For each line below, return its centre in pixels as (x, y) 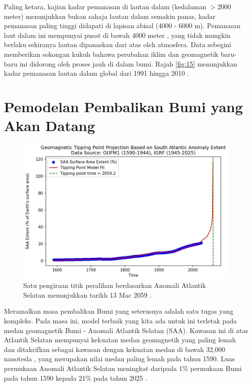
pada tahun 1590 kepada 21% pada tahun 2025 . (76, 378)
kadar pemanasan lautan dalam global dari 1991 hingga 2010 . (97, 73)
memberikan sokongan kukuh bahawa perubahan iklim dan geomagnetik (111, 54)
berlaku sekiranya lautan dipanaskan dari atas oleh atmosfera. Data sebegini (118, 44)
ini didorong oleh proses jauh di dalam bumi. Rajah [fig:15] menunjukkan (128, 63)
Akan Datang (50, 126)
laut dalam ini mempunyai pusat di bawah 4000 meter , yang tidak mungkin (117, 35)
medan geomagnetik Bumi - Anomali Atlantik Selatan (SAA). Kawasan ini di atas (126, 330)
